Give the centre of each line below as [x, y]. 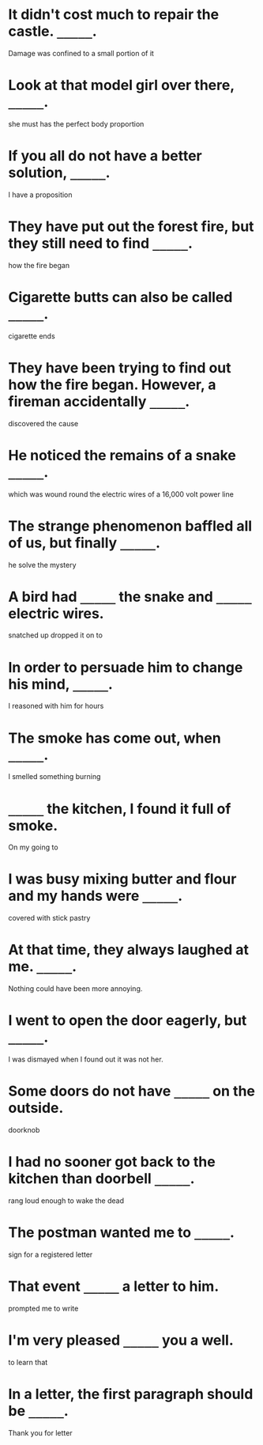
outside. [36, 1108]
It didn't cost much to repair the [114, 15]
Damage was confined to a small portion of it [81, 53]
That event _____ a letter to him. [114, 1286]
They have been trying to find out [120, 367]
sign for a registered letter [51, 1254]
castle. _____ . [53, 31]
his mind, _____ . [60, 684]
